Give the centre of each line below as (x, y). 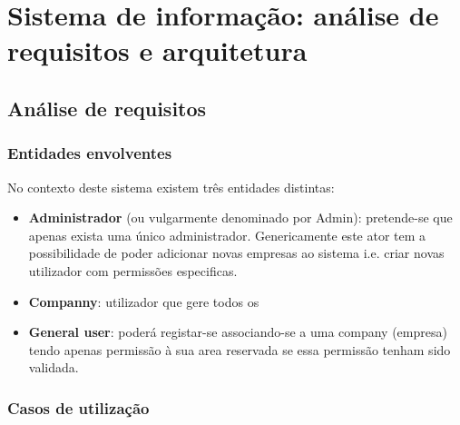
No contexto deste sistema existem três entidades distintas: (171, 187)
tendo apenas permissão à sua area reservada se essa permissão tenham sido (240, 349)
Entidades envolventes (90, 153)
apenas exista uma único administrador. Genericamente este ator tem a (227, 235)
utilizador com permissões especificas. (133, 270)
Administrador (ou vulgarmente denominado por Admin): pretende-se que (240, 217)
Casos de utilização (78, 407)
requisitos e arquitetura (157, 50)
